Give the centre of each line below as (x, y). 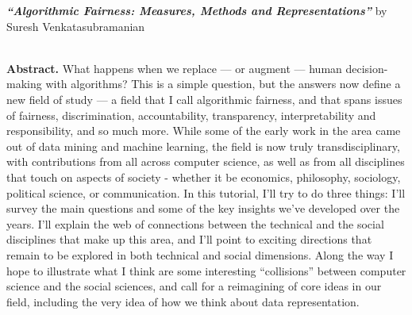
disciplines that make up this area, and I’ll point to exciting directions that (189, 239)
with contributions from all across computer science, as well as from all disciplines (206, 161)
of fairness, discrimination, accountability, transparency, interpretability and (191, 115)
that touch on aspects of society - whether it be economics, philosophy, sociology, (204, 177)
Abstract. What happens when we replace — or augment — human (174, 68)
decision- (367, 68)
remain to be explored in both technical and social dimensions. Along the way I (200, 254)
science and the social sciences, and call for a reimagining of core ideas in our (194, 286)
